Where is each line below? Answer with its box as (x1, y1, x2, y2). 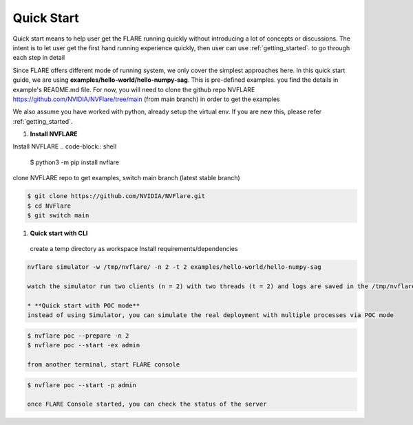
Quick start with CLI (30, 229, 88, 237)
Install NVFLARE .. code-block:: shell (12, 142, 117, 151)
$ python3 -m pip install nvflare (30, 158, 120, 166)
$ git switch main (27, 212, 89, 219)
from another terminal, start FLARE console (27, 361, 180, 369)
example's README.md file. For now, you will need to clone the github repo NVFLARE (12, 85, 255, 94)
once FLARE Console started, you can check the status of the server (27, 400, 267, 408)
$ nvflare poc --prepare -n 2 (27, 331, 129, 340)
